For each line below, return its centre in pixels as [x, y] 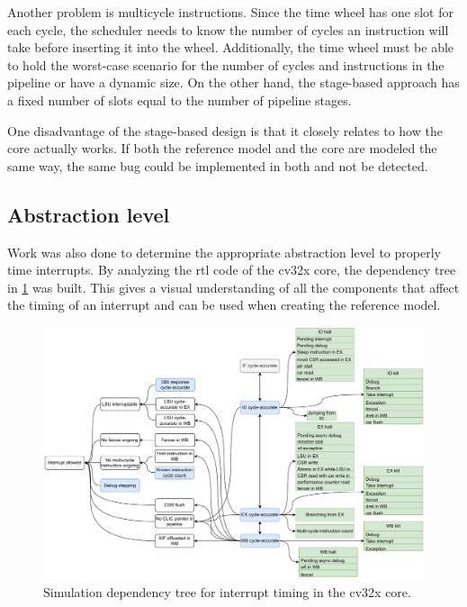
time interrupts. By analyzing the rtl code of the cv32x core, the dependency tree [232, 270]
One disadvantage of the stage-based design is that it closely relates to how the [225, 130]
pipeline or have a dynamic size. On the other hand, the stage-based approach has [233, 82]
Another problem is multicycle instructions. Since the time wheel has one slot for [230, 12]
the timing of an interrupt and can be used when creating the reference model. [224, 305]
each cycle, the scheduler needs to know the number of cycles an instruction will [228, 29]
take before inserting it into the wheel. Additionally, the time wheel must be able [231, 47]
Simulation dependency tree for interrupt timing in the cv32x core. [227, 591]
